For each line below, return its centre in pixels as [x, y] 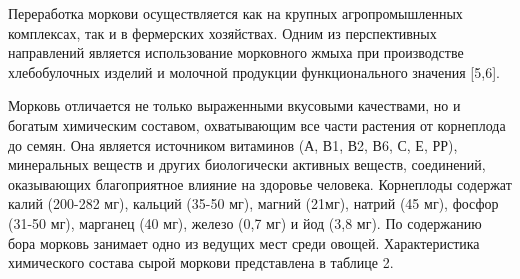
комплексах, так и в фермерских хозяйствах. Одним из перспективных [222, 32]
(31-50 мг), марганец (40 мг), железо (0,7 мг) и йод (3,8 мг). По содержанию [245, 222]
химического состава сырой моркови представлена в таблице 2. [201, 262]
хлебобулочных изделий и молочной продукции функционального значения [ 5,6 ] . [254, 71]
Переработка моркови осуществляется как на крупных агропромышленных [235, 13]
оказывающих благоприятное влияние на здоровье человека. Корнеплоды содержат [260, 183]
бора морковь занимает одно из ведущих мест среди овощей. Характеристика [244, 242]
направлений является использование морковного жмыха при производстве [236, 52]
